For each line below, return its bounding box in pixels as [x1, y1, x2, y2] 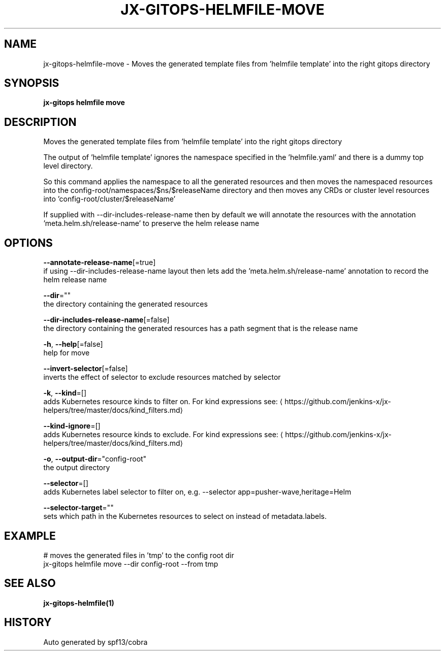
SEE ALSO [4, 577, 56, 590]
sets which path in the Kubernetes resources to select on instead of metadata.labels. [43, 512, 327, 521]
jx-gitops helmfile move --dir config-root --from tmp [43, 559, 218, 568]
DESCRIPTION [4, 115, 77, 128]
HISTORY [4, 616, 52, 629]
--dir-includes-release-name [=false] [43, 315, 170, 324]
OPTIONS [4, 236, 53, 249]
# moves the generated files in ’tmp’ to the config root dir [43, 550, 234, 560]
